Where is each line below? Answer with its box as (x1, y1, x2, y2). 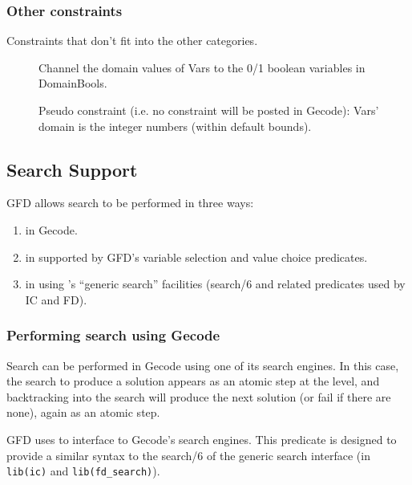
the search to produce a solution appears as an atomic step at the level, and (6, 373, 380, 389)
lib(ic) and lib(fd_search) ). (6, 463, 160, 479)
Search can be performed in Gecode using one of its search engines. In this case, (6, 357, 399, 373)
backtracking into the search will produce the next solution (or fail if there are (6, 388, 391, 405)
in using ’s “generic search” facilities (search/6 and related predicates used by (25, 275, 406, 292)
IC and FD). (25, 291, 87, 308)
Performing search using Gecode (6, 325, 220, 345)
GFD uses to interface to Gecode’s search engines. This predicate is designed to (6, 430, 397, 447)
